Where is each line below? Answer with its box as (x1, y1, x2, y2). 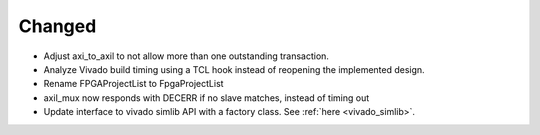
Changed (18, 15, 97, 37)
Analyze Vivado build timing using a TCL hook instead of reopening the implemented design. (43, 63, 425, 75)
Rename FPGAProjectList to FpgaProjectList (43, 78, 224, 90)
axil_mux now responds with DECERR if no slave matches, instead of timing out (43, 91, 370, 104)
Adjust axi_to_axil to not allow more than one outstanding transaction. (43, 50, 330, 62)
